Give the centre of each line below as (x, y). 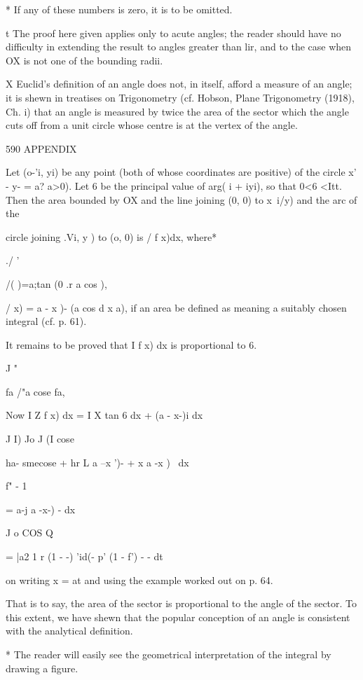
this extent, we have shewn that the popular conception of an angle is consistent (178, 617)
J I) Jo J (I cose (40, 439)
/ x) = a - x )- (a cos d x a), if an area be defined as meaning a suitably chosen (176, 307)
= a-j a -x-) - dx (41, 509)
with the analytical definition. (69, 631)
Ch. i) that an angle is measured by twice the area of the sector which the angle (177, 111)
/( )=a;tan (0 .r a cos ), (56, 283)
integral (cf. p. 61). (46, 321)
